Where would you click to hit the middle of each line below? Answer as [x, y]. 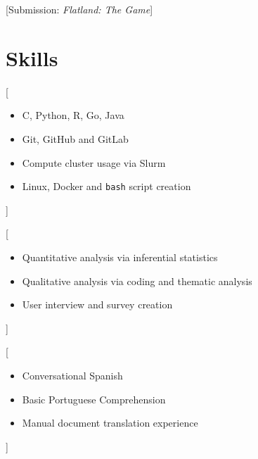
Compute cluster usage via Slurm [94, 162]
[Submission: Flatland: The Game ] [79, 9]
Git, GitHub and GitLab [75, 138]
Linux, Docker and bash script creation [107, 186]
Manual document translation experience [110, 423]
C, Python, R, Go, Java [73, 115]
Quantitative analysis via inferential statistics [120, 257]
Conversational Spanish [72, 375]
